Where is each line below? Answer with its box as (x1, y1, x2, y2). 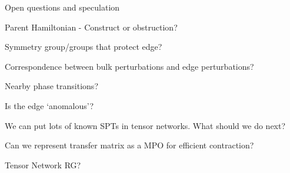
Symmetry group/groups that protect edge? (5, 40, 162, 53)
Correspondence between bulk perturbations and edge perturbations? (5, 60, 254, 72)
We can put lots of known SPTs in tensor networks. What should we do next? (5, 119, 286, 131)
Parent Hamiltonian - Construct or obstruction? (5, 21, 178, 33)
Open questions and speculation (5, 1, 120, 13)
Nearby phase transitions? (5, 80, 98, 92)
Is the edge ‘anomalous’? (5, 99, 94, 111)
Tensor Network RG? (5, 158, 81, 171)
